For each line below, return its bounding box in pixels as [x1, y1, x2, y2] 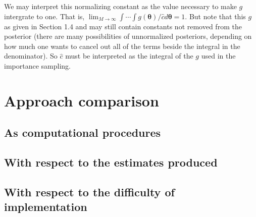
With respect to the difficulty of [4, 184, 175, 199]
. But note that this [185, 11, 246, 21]
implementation [4, 199, 87, 214]
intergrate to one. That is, [4, 11, 85, 21]
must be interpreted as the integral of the [65, 50, 193, 61]
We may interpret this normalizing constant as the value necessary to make [4, 1, 237, 11]
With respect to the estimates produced [4, 154, 218, 170]
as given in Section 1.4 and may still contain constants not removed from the [4, 21, 242, 31]
